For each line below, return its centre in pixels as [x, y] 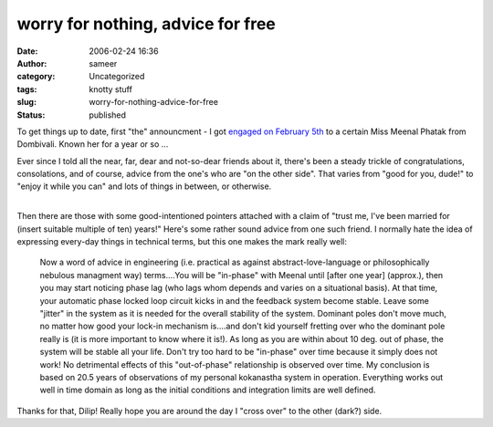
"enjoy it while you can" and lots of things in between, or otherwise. [144, 186]
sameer [103, 63]
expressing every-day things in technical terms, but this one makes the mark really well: [182, 242]
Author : [32, 63]
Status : [31, 115]
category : [36, 77]
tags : [27, 89]
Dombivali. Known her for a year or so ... [93, 144]
